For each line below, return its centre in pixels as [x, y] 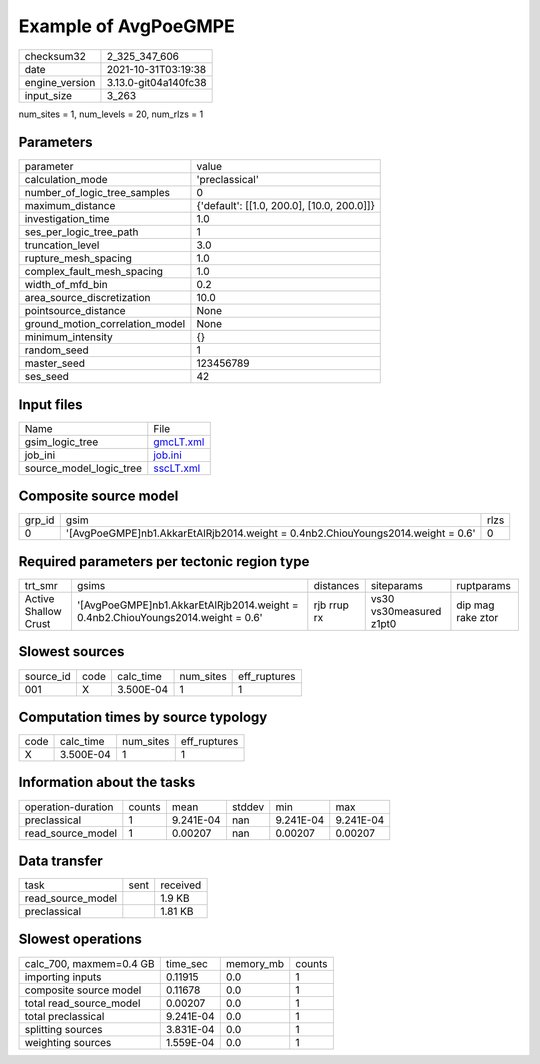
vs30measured [406, 611]
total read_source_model [82, 1003]
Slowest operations [80, 939]
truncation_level [62, 245]
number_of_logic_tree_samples [97, 193]
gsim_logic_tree [61, 442]
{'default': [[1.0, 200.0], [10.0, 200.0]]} [285, 206]
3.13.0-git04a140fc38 [156, 82]
